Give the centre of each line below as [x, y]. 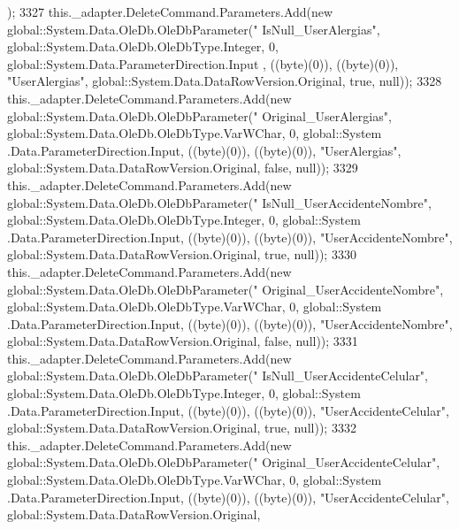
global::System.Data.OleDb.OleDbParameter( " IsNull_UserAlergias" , [194, 29]
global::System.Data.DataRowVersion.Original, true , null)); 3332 [182, 428]
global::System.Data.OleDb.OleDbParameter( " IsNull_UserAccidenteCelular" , [218, 376]
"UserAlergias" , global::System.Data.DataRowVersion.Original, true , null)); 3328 [225, 81]
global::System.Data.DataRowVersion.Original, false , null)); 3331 [183, 341]
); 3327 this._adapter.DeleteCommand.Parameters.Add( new [170, 11]
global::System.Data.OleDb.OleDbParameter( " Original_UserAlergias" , [199, 115]
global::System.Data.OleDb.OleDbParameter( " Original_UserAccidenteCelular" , [224, 462]
